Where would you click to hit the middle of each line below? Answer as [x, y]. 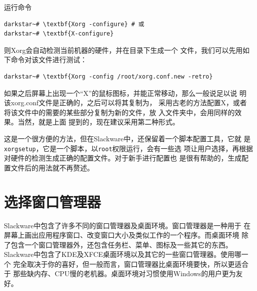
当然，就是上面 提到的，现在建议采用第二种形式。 [98, 122]
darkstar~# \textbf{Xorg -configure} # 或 [74, 24]
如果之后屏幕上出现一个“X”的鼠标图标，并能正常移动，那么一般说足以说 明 [125, 93]
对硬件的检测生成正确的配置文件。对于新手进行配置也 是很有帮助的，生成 [123, 158]
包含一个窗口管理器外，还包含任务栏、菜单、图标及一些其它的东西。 [121, 244]
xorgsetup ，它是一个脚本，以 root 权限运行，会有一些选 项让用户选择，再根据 [128, 148]
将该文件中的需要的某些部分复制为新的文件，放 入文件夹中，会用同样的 [119, 112]
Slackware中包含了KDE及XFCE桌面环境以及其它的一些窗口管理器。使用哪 [123, 254]
